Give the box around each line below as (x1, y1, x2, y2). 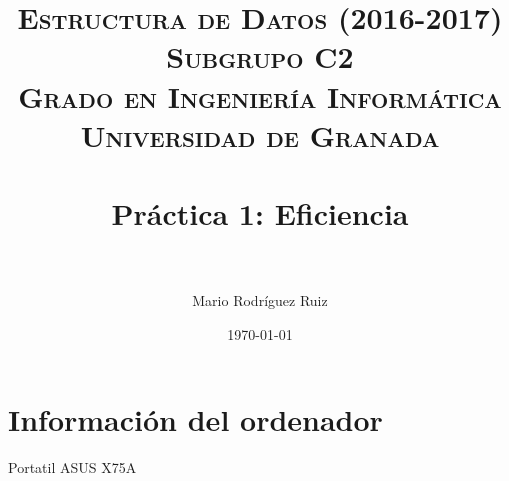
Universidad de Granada (80, 114, 440, 155)
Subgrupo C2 (166, 36, 354, 77)
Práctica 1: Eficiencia (111, 193, 409, 234)
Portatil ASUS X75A (8, 457, 137, 478)
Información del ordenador (8, 399, 383, 440)
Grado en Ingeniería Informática (18, 75, 502, 116)
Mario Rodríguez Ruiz (192, 290, 328, 311)
